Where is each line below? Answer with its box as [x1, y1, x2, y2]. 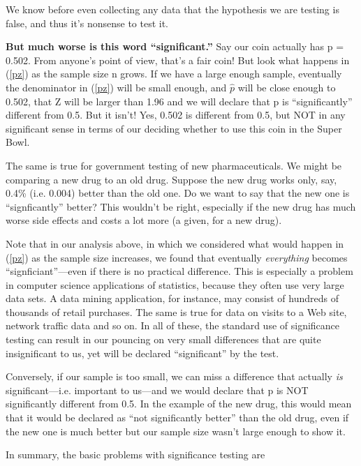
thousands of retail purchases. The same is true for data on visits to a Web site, [6, 304, 347, 319]
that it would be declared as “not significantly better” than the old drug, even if [6, 410, 349, 425]
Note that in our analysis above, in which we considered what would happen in [6, 236, 344, 250]
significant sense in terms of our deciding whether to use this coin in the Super [6, 121, 342, 135]
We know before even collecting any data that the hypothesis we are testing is [6, 2, 339, 16]
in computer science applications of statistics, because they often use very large [6, 277, 344, 292]
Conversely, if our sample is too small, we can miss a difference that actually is [6, 369, 343, 384]
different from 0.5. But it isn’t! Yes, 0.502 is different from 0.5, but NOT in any [6, 107, 346, 122]
